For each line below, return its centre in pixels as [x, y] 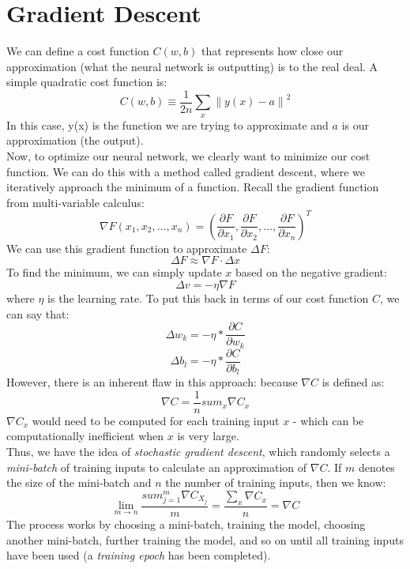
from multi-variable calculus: [75, 202]
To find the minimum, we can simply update [114, 272]
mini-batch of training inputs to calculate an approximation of [157, 467]
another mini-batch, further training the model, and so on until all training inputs [205, 539]
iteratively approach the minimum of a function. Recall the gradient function [193, 187]
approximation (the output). [75, 140]
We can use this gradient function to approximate [127, 248]
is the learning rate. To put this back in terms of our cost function [208, 298]
